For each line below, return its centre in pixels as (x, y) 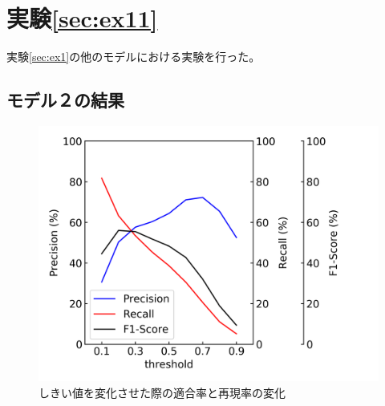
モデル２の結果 (65, 100)
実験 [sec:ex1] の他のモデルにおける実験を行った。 (134, 57)
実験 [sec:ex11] (82, 18)
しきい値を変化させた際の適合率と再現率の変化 (162, 392)
